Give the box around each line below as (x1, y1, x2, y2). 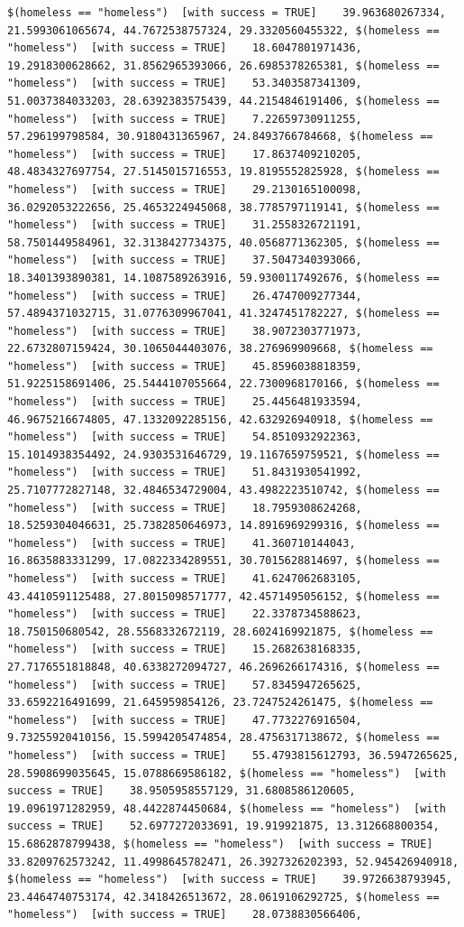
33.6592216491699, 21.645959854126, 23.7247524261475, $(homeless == (7, 696, 433, 709)
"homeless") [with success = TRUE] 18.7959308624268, (7, 501, 362, 514)
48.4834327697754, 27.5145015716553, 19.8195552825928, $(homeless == (7, 165, 440, 179)
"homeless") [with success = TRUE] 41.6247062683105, (7, 572, 362, 585)
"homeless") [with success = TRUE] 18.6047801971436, (7, 42, 362, 55)
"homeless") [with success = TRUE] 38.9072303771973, (7, 324, 362, 338)
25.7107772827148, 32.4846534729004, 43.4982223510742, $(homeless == (7, 484, 440, 497)
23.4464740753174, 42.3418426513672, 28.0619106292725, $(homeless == (7, 890, 440, 904)
